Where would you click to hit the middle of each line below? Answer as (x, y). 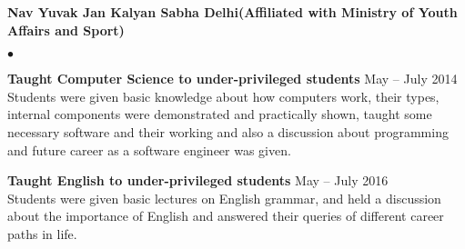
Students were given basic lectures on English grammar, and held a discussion (224, 198)
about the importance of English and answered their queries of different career (226, 216)
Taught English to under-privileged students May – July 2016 (198, 180)
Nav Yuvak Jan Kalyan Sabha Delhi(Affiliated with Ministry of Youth (232, 12)
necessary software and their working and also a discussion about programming (228, 131)
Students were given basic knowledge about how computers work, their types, (223, 96)
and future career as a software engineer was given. (149, 149)
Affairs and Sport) (66, 30)
